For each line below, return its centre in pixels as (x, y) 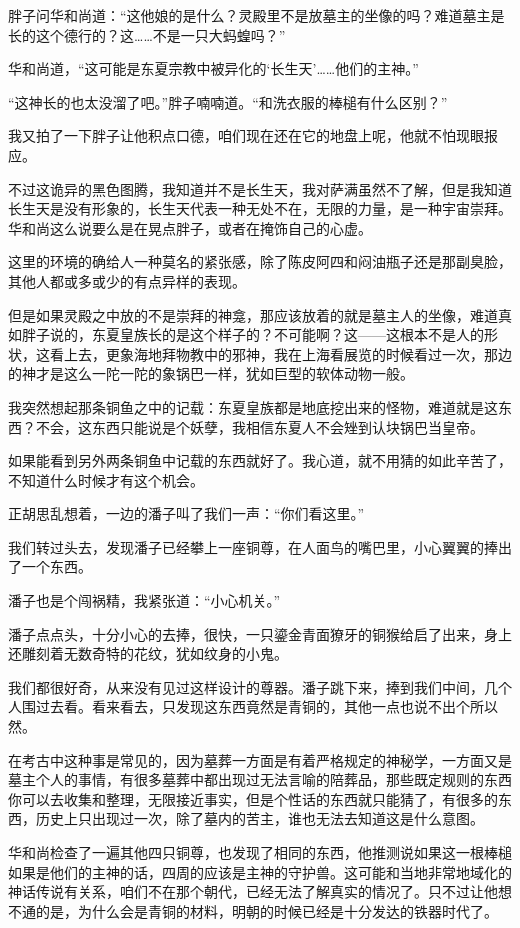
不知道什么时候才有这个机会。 (106, 479)
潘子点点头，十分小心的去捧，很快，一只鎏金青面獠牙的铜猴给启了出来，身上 (260, 633)
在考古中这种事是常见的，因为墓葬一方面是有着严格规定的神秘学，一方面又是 (260, 759)
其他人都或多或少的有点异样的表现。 (127, 280)
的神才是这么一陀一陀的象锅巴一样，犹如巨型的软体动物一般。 (211, 373)
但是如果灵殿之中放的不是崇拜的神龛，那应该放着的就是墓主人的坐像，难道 (253, 314)
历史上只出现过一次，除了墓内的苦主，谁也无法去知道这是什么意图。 (259, 818)
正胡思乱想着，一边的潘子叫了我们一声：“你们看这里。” (186, 513)
